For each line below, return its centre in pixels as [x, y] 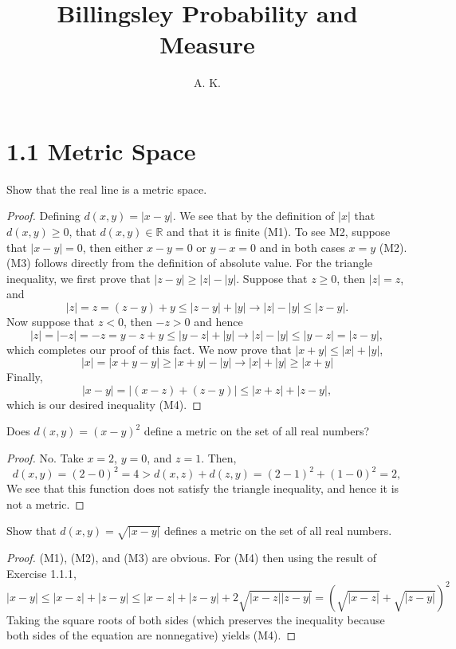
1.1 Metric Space [101, 150]
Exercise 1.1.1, [41, 573]
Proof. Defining [43, 216]
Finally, [25, 377]
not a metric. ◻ [45, 503]
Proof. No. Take [45, 457]
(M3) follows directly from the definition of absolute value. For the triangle [190, 263]
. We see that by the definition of [254, 216]
